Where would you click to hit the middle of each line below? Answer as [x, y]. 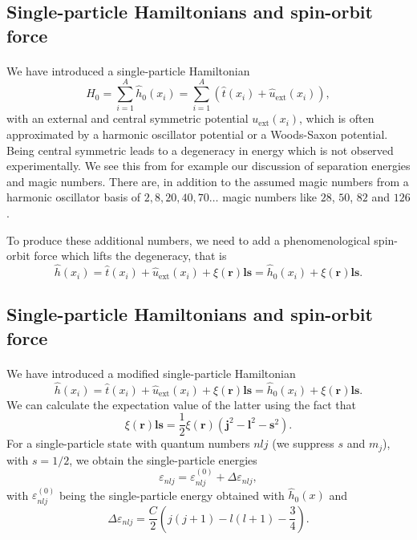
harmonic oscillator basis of [74, 197]
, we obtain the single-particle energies [163, 459]
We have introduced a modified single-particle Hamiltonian [151, 373]
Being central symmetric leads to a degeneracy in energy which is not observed [200, 150]
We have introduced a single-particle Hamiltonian [128, 70]
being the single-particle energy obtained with [172, 495]
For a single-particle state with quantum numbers [128, 443]
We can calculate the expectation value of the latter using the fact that [182, 404]
